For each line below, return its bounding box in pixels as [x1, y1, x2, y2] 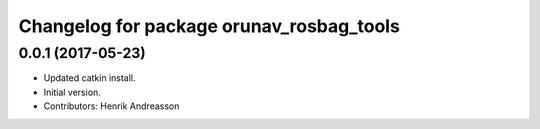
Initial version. [43, 86, 102, 98]
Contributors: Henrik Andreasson [43, 100, 180, 112]
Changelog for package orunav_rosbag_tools [18, 15, 400, 37]
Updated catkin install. [43, 72, 136, 84]
